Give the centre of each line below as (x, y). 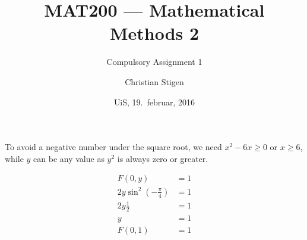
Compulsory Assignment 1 (154, 62)
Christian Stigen (154, 81)
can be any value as (69, 158)
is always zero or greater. (163, 158)
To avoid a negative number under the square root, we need (113, 147)
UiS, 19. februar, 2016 (154, 102)
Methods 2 (154, 33)
